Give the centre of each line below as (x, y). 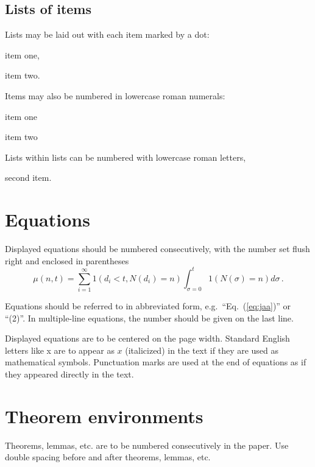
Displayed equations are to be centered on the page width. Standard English (147, 338)
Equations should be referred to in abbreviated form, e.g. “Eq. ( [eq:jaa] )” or (148, 306)
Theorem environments (104, 416)
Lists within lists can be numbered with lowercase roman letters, (126, 157)
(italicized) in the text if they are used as (202, 350)
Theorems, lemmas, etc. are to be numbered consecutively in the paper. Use (147, 445)
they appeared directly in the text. (69, 374)
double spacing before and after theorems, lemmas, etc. (108, 457)
